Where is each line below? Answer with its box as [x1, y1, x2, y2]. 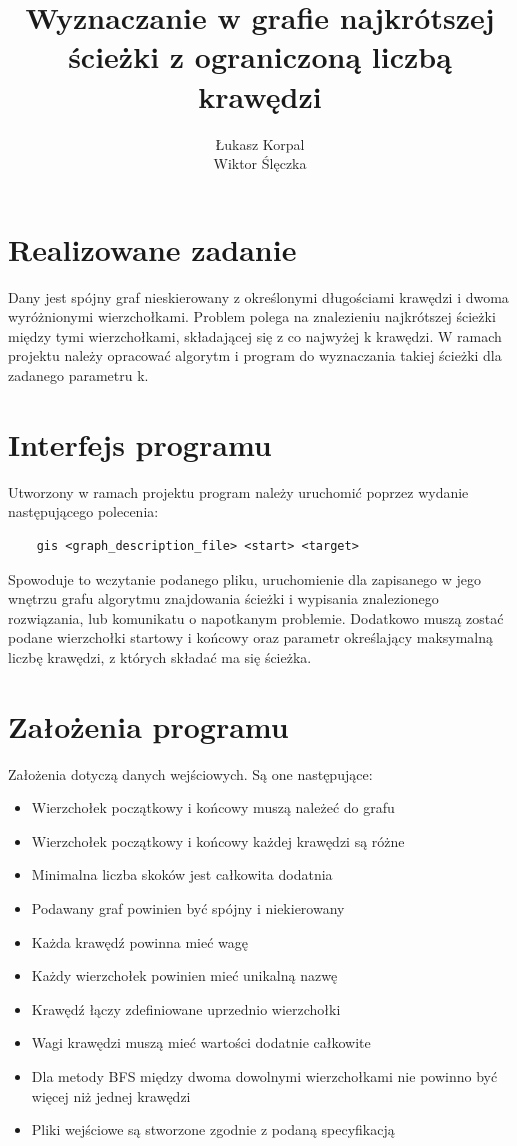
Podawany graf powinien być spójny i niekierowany [31, 897, 345, 918]
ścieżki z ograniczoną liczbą [68, 36, 452, 77]
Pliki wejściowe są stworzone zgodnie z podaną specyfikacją [31, 1119, 395, 1140]
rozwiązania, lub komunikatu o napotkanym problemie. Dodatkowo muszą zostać [8, 607, 504, 628]
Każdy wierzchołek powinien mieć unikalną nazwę [31, 965, 338, 986]
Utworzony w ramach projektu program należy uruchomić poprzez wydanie [8, 481, 469, 502]
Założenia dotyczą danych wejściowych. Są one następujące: [8, 763, 373, 784]
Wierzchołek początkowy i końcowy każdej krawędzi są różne [31, 830, 405, 851]
